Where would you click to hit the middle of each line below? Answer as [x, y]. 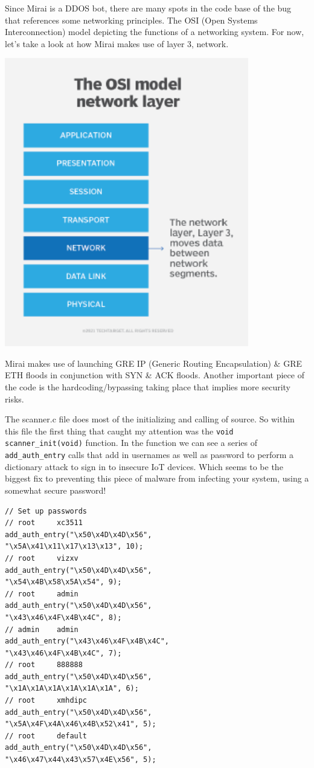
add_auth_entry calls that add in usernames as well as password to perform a [149, 455]
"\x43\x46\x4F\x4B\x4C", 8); [63, 617]
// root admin [42, 594]
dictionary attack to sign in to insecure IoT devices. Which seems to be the [144, 466]
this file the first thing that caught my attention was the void [119, 431]
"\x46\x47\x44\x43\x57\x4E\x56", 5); [81, 760]
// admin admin [42, 629]
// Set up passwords [46, 511]
